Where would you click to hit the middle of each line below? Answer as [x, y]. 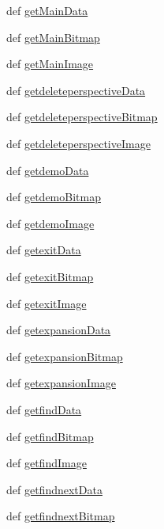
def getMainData [47, 10]
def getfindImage [47, 463]
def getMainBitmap [53, 37]
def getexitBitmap [50, 276]
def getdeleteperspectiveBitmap [82, 117]
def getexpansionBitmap [65, 356]
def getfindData [44, 409]
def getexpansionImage [61, 383]
